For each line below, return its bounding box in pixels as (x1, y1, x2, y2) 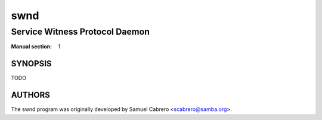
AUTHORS (11, 90, 51, 100)
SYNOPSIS (11, 59, 52, 69)
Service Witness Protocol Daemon (11, 26, 150, 37)
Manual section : (11, 43, 52, 50)
